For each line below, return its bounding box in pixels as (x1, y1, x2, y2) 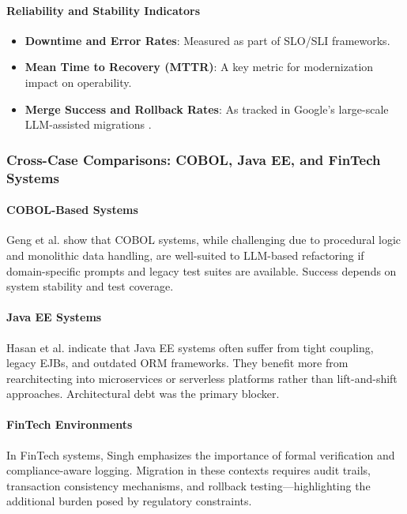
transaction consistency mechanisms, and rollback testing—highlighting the (6, 477, 371, 493)
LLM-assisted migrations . (24, 116, 152, 133)
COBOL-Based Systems (6, 201, 138, 218)
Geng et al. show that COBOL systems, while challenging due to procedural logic (6, 231, 401, 248)
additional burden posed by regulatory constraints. (6, 493, 252, 509)
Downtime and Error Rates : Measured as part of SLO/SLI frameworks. (24, 32, 390, 48)
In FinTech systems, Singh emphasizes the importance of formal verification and (6, 446, 395, 463)
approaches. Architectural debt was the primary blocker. (6, 385, 280, 402)
